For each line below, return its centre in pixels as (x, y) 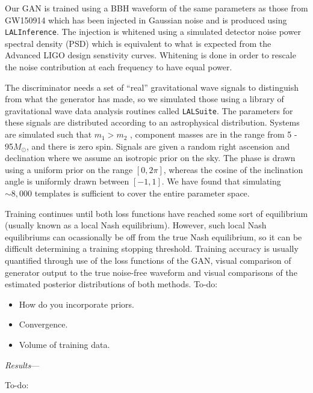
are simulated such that (48, 134)
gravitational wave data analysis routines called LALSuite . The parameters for (149, 110)
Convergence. (43, 324)
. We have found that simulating (221, 181)
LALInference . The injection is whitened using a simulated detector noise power (153, 32)
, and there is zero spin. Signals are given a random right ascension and (158, 146)
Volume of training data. (64, 344)
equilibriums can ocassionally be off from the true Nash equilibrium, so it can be (153, 236)
